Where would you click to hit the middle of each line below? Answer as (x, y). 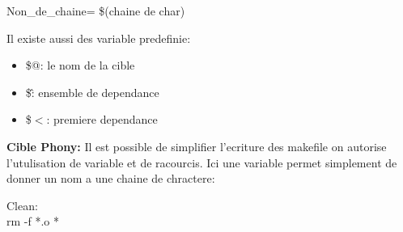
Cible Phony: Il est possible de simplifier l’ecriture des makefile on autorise (197, 146)
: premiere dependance (102, 119)
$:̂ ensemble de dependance (92, 92)
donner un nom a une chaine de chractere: (111, 178)
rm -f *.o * (33, 221)
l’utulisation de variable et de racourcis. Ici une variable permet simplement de (202, 162)
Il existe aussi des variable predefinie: (99, 38)
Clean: (22, 205)
